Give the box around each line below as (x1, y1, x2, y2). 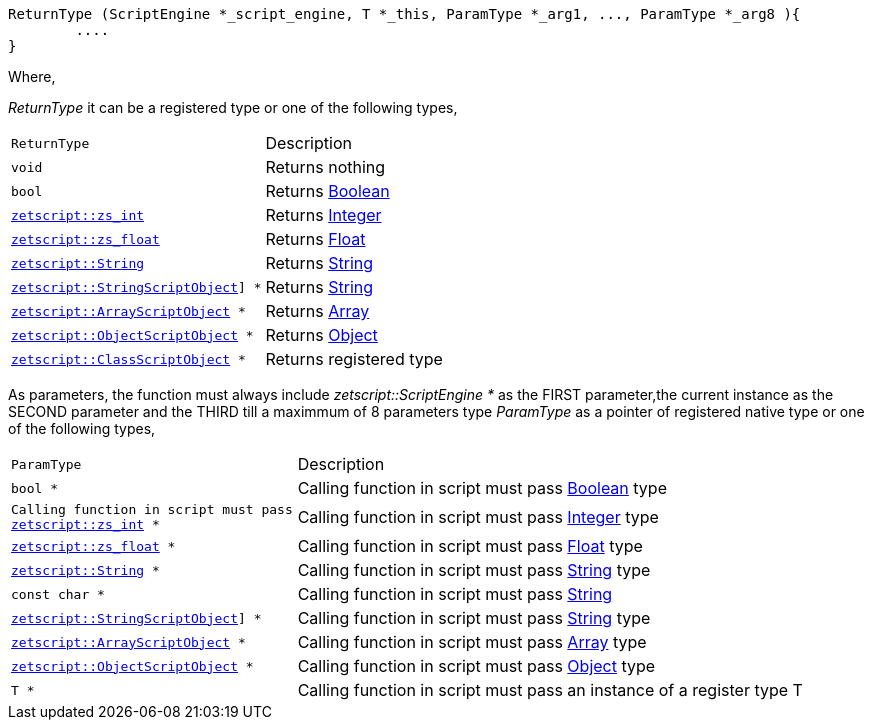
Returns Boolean (265, 181, 390, 201)
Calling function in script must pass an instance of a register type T (297, 680, 803, 700)
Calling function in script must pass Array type (297, 632, 647, 652)
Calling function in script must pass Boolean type (297, 478, 667, 498)
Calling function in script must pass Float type (297, 536, 643, 556)
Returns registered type (265, 349, 443, 369)
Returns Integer (265, 205, 382, 225)
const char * (11, 586, 105, 602)
